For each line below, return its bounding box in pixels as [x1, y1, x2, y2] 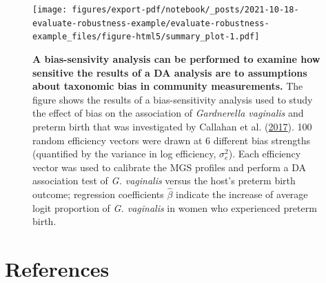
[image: [32, 5, 68, 14]
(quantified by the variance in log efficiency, [32, 146, 216, 161]
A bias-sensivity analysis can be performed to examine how [32, 51, 320, 66]
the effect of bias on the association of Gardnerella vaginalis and [32, 106, 304, 120]
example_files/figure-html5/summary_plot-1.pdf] [32, 32, 260, 42]
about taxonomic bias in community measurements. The [32, 79, 303, 93]
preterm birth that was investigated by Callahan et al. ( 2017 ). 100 [32, 119, 312, 133]
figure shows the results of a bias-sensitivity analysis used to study [32, 92, 313, 106]
